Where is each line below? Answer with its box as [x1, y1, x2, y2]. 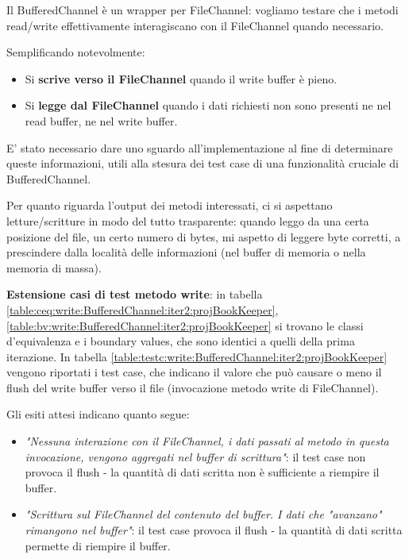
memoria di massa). [6, 259, 102, 276]
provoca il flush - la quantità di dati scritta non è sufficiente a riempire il [25, 464, 380, 480]
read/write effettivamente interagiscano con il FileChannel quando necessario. [6, 17, 384, 33]
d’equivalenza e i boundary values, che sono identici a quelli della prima [6, 333, 355, 349]
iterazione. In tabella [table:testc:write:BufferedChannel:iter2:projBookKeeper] [6, 348, 388, 364]
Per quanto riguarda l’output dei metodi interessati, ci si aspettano [6, 197, 333, 214]
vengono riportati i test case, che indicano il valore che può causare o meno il [6, 364, 382, 380]
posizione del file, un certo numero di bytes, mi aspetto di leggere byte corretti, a [6, 228, 401, 245]
